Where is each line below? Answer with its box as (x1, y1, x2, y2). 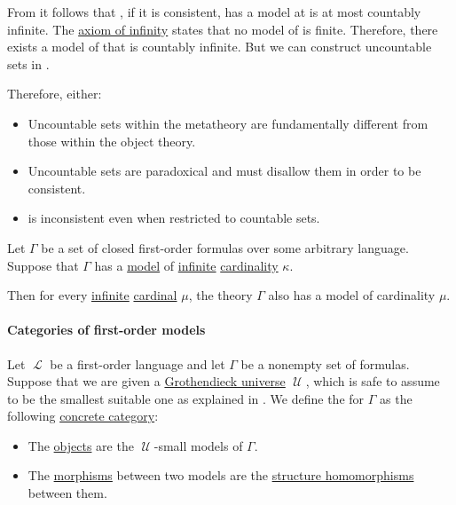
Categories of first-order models (7, 320, 206, 339)
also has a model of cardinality (268, 286, 436, 304)
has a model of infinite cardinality (94, 256, 279, 274)
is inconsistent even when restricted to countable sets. (28, 209, 320, 227)
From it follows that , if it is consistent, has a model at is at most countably (7, 3, 421, 20)
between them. (28, 484, 107, 502)
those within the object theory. (28, 131, 196, 150)
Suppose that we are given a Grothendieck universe (7, 372, 286, 391)
